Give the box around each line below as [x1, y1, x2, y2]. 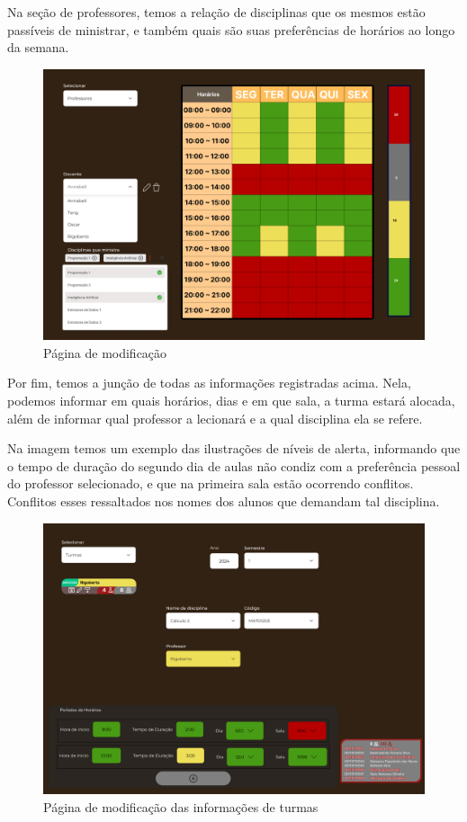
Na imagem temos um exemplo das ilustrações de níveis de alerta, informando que [7, 439, 461, 458]
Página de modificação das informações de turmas [43, 797, 319, 816]
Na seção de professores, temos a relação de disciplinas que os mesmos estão [7, 3, 426, 21]
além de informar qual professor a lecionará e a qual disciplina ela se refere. [7, 408, 423, 427]
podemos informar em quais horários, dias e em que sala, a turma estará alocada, [7, 391, 455, 409]
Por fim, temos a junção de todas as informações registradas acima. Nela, [7, 373, 411, 392]
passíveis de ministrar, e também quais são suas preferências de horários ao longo [7, 20, 455, 39]
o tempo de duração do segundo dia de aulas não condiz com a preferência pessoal [7, 456, 461, 475]
